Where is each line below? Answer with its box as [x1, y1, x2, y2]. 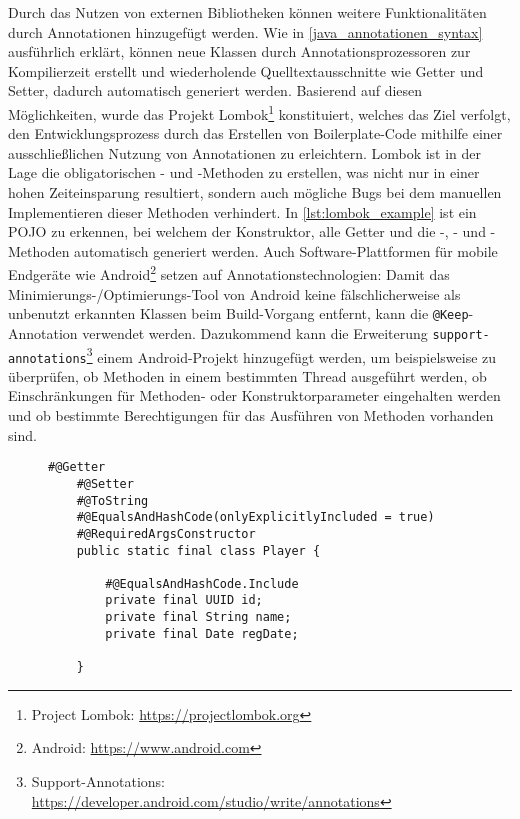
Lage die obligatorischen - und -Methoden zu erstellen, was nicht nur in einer [8, 162, 480, 183]
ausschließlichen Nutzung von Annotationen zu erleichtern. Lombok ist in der [8, 142, 482, 163]
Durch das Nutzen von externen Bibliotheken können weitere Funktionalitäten [8, 2, 487, 22]
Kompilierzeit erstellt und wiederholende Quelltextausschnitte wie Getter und [8, 60, 484, 81]
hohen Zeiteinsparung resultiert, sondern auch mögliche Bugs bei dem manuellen [8, 182, 502, 202]
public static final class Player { [76, 543, 321, 558]
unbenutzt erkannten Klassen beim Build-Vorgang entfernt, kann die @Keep [8, 303, 469, 324]
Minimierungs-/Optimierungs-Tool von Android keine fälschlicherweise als [8, 283, 461, 304]
